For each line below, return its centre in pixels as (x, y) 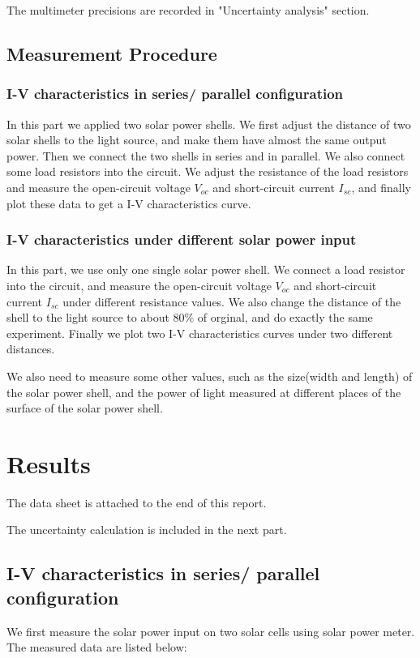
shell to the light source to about (88, 317)
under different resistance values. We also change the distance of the (232, 301)
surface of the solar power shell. (85, 408)
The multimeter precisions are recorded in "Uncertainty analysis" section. (188, 10)
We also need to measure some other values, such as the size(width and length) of (210, 376)
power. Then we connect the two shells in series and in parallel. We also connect (206, 155)
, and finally (381, 187)
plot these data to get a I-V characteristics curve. (129, 203)
